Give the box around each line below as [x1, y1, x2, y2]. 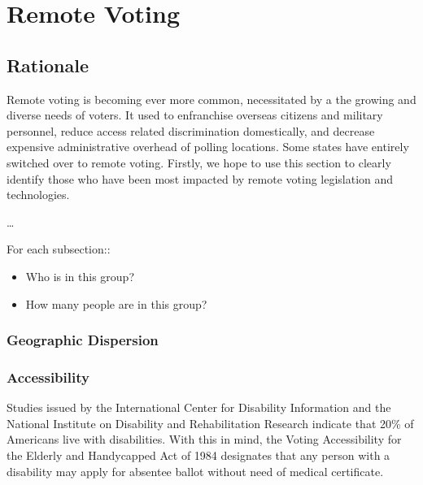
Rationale [7, 52, 89, 77]
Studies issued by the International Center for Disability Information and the [7, 399, 391, 416]
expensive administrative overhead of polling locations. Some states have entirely [7, 138, 409, 155]
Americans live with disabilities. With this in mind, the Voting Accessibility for [7, 431, 402, 448]
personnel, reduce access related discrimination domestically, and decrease [7, 122, 375, 139]
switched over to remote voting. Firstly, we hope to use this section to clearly [7, 154, 391, 171]
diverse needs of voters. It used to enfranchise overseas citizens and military [7, 106, 383, 123]
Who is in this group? [25, 267, 135, 284]
